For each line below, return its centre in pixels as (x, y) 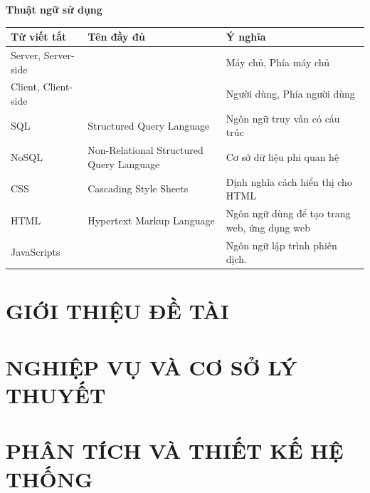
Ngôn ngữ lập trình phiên (281, 245)
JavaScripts (36, 252)
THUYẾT (56, 395)
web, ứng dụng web (268, 227)
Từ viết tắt (39, 37)
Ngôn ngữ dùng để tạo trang (288, 213)
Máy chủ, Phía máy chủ (277, 62)
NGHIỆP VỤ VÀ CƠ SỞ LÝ (152, 367)
